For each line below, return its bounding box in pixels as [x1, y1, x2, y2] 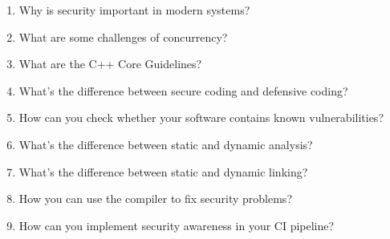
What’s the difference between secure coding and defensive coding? [18, 82, 348, 99]
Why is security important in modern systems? [18, 2, 250, 18]
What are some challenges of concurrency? [18, 28, 228, 45]
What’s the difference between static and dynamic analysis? [18, 136, 313, 152]
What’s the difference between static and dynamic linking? [18, 163, 308, 180]
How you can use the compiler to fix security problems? [18, 190, 292, 207]
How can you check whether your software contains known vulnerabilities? [18, 109, 384, 126]
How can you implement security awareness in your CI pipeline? [18, 217, 335, 233]
